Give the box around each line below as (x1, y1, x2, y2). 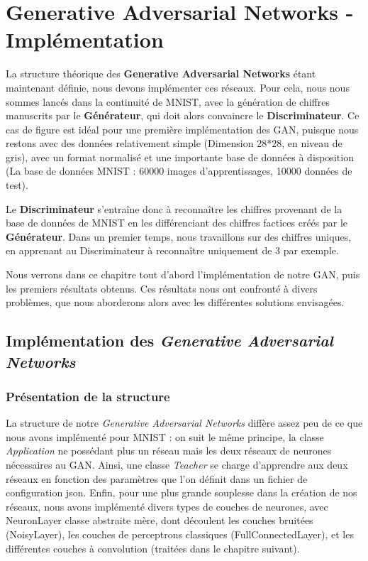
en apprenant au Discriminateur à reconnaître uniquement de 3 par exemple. (6, 243, 339, 258)
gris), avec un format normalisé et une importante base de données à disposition (6, 149, 354, 164)
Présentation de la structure (6, 387, 170, 405)
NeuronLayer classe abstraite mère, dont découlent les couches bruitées (6, 513, 313, 528)
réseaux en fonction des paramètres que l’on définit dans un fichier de (6, 471, 308, 486)
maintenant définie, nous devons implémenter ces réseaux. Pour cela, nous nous (6, 80, 350, 94)
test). (6, 178, 28, 192)
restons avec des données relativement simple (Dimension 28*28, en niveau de (6, 136, 342, 151)
